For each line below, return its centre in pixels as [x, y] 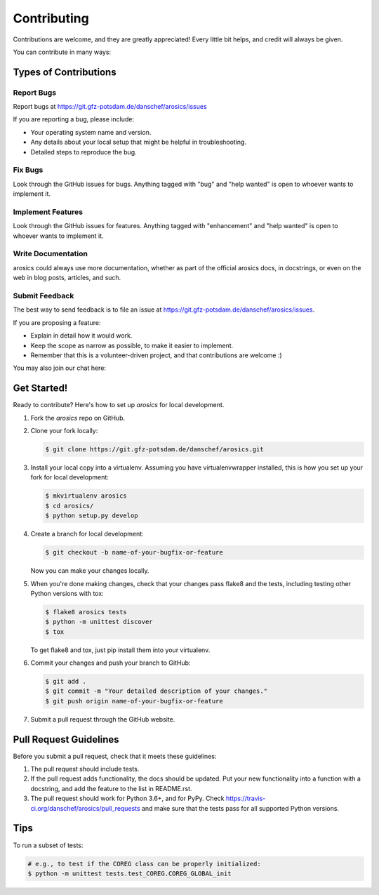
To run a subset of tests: [48, 845]
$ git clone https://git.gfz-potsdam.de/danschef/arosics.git [154, 450]
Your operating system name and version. [91, 132]
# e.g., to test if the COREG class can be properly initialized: [144, 864]
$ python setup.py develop [92, 516]
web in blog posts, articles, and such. [67, 278]
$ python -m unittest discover [99, 622]
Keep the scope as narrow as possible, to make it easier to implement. [132, 345]
